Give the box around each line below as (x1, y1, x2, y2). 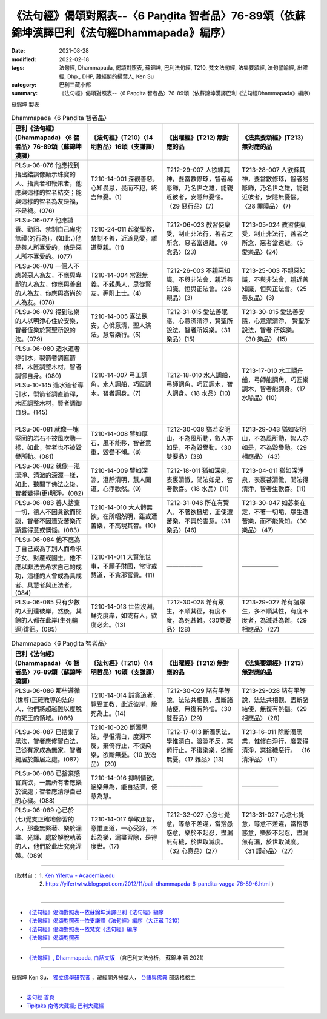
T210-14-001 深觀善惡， (90, 175, 159, 183)
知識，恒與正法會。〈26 (166, 285, 231, 293)
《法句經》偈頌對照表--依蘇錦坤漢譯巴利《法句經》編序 (26, 909, 164, 915)
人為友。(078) (15, 298, 54, 307)
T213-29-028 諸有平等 (241, 686, 306, 695)
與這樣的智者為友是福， (15, 198, 82, 206)
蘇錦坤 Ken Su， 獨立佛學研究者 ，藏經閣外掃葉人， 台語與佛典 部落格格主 (11, 974, 196, 981)
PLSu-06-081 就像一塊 (15, 425, 79, 433)
